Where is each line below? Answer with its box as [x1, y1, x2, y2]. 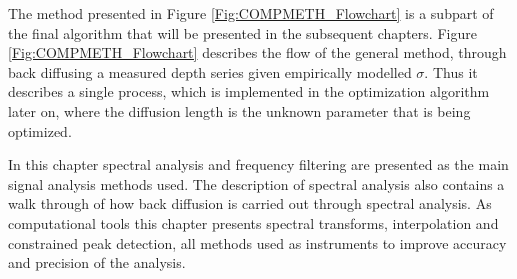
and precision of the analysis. [8, 252, 186, 273]
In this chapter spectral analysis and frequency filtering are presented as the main [8, 154, 509, 175]
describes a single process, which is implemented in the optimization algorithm [8, 81, 490, 102]
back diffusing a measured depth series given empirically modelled [8, 61, 412, 82]
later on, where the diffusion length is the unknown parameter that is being [8, 100, 471, 121]
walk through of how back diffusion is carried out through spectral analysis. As [8, 193, 492, 214]
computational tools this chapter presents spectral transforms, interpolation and [8, 212, 499, 233]
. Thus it [424, 61, 478, 82]
